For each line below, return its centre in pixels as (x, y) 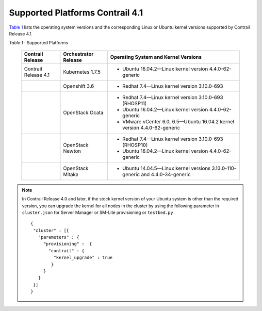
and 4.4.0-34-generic (166, 174)
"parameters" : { (59, 237)
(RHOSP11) (134, 103)
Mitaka (71, 174)
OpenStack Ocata (83, 113)
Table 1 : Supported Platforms (39, 43)
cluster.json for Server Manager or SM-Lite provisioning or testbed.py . (99, 212)
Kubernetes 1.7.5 (82, 72)
